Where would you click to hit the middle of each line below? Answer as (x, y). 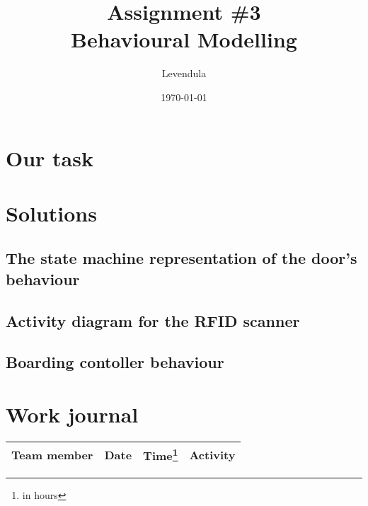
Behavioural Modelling (184, 39)
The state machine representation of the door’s (182, 258)
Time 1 (161, 454)
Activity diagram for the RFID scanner (153, 320)
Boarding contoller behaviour (115, 362)
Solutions (51, 213)
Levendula (184, 73)
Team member (52, 454)
